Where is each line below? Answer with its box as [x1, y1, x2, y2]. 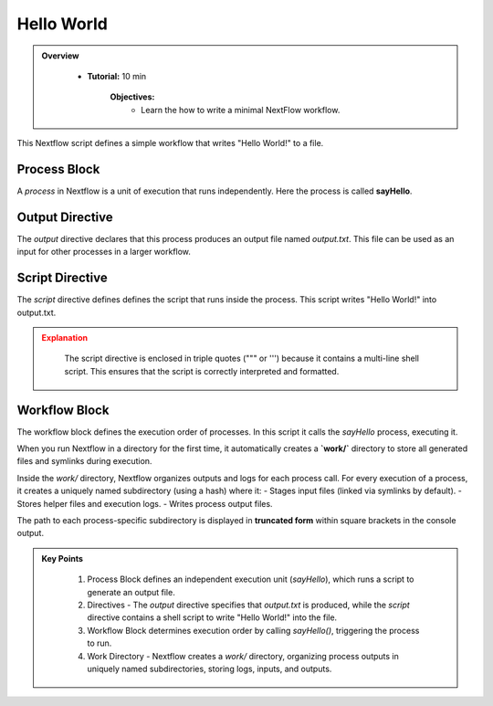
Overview [41, 50, 79, 61]
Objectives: [110, 91, 155, 102]
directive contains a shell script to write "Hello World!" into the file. [87, 612, 338, 623]
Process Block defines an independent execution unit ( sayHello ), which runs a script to [87, 574, 414, 585]
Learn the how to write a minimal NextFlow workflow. [141, 104, 341, 115]
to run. [87, 638, 112, 648]
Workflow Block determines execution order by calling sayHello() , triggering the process [87, 625, 420, 636]
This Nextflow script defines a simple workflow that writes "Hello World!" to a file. [16, 138, 324, 149]
